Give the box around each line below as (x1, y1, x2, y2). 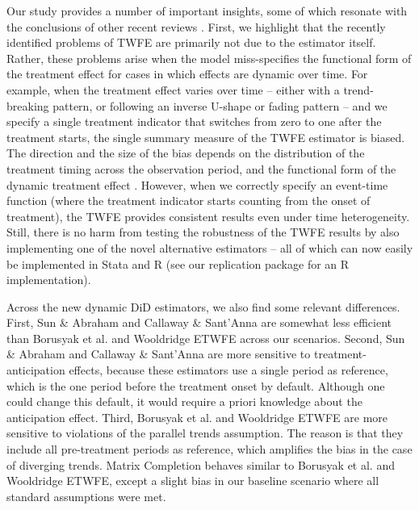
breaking (6, 97, 49, 114)
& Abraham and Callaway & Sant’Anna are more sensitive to (6, 345, 311, 362)
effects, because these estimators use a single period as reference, (69, 362, 388, 378)
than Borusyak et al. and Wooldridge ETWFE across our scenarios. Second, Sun (6, 329, 405, 346)
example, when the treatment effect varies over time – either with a (6, 81, 340, 98)
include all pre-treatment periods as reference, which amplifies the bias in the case (6, 441, 413, 458)
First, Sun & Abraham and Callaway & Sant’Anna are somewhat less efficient (6, 314, 392, 331)
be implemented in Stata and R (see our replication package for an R (6, 255, 350, 272)
